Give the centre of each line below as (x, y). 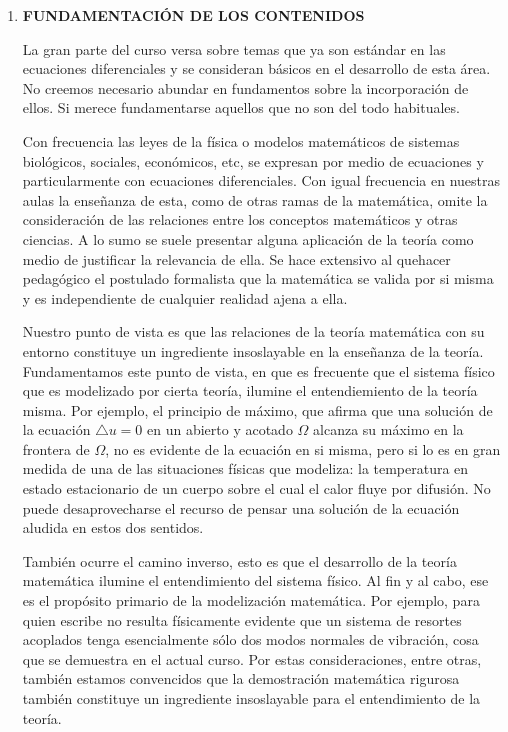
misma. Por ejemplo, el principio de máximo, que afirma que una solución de (257, 409)
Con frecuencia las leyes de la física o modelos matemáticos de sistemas (241, 140)
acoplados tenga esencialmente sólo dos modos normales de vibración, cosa (250, 639)
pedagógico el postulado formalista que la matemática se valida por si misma (258, 278)
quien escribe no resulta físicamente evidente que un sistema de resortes (242, 619)
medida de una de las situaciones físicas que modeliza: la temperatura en (245, 468)
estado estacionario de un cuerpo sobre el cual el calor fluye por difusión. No (256, 488)
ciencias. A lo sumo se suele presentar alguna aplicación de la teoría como (248, 238)
